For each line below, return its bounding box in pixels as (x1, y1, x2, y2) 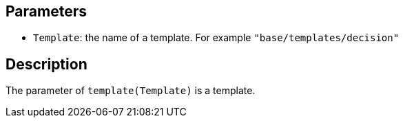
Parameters (6, 3, 87, 20)
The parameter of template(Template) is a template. (6, 85, 256, 97)
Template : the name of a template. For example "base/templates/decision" (33, 32, 400, 44)
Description (6, 55, 87, 73)
